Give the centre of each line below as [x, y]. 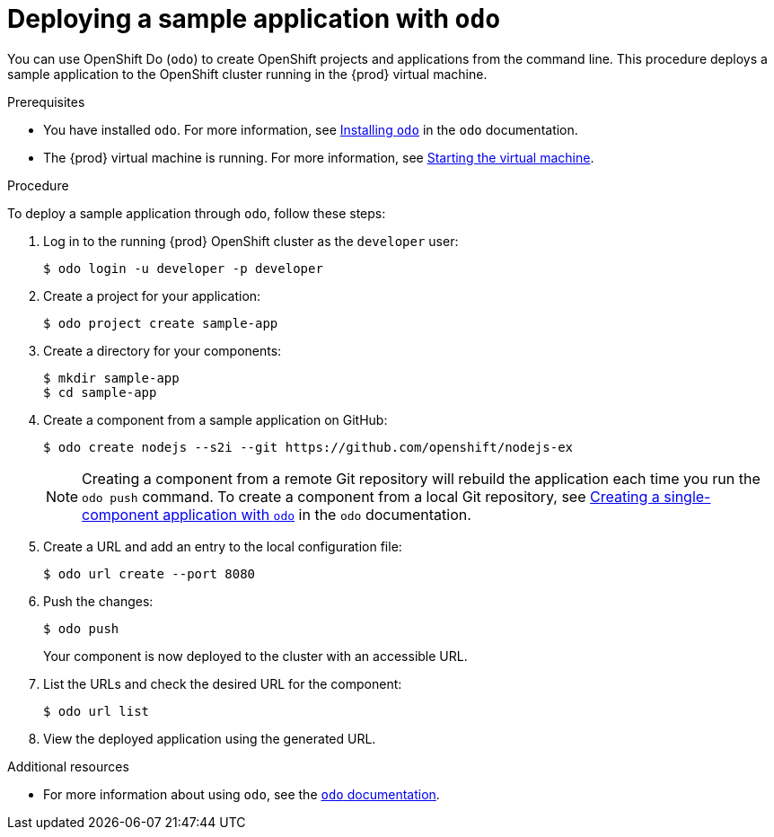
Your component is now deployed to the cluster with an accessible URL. [255, 656]
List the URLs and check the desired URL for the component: [223, 683]
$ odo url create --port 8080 [150, 573]
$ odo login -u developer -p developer [183, 268]
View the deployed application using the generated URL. [210, 738]
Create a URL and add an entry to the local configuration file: [223, 546]
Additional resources [68, 766]
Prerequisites [46, 101]
